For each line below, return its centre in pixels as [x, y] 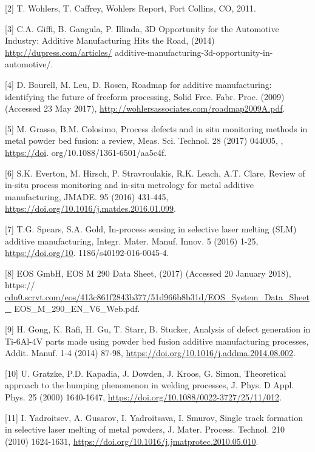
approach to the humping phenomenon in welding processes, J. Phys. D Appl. [150, 385]
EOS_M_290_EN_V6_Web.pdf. [77, 309]
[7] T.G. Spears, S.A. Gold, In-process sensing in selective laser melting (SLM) [151, 228]
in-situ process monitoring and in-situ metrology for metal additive [129, 185]
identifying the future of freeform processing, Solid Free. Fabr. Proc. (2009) [145, 96]
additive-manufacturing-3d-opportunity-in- [194, 52]
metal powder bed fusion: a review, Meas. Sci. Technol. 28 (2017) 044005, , [144, 140]
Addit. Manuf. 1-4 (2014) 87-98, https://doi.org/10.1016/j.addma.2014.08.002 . [150, 353]
